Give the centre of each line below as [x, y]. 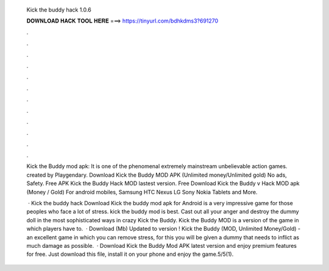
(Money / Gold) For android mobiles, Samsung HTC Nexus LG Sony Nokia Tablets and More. [142, 192]
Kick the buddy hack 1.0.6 [59, 10]
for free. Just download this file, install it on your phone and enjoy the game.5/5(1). [130, 254]
